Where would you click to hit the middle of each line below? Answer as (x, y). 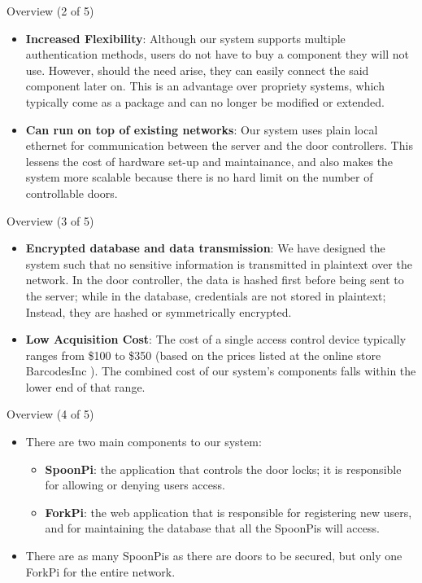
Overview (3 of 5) (50, 220)
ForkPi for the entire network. (100, 571)
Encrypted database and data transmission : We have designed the (205, 248)
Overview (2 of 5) (50, 11)
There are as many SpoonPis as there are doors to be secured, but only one (214, 556)
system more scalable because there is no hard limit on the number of (199, 177)
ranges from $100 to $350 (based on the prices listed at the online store (203, 355)
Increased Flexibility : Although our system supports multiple (185, 38)
